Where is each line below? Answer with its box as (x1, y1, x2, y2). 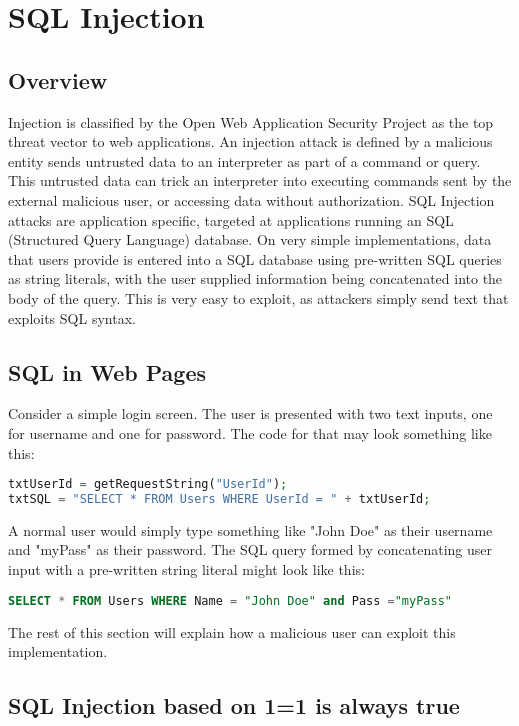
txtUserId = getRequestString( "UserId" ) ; (8, 477, 288, 492)
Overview (8, 64, 108, 95)
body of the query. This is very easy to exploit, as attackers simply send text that (8, 287, 509, 308)
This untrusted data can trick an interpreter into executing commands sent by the (8, 170, 512, 191)
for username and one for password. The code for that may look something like (8, 422, 492, 443)
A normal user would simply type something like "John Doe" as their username (8, 519, 493, 540)
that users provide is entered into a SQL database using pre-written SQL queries (8, 248, 502, 269)
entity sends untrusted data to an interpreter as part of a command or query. (8, 150, 481, 171)
